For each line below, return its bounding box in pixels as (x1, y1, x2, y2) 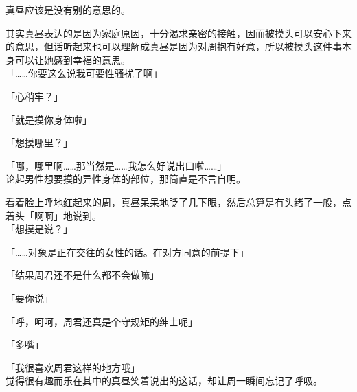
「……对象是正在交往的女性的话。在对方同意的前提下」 (5, 244, 249, 259)
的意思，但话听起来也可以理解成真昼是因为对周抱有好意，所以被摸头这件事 (5, 39, 342, 54)
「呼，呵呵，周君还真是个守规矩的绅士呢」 (5, 314, 198, 328)
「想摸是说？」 (5, 222, 73, 236)
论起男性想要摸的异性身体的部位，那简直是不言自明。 (5, 172, 246, 186)
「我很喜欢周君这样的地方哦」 (5, 360, 140, 374)
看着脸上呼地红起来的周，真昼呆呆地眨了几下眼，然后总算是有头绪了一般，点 (5, 194, 352, 209)
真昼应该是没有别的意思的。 (5, 3, 130, 16)
